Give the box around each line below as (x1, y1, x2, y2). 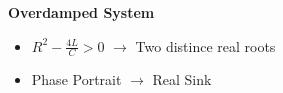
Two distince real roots (135, 35, 276, 56)
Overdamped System (8, 2, 155, 22)
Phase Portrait (31, 69, 122, 90)
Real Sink (152, 69, 212, 90)
